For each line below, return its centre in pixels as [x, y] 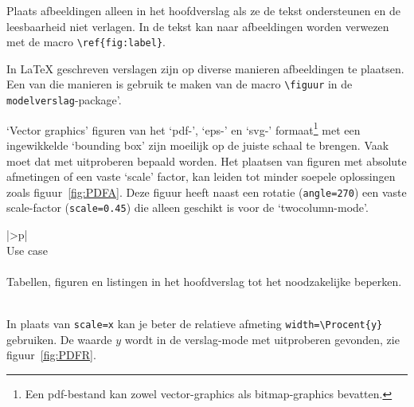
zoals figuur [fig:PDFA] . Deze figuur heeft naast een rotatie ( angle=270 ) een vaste [207, 192]
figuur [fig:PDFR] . [51, 355]
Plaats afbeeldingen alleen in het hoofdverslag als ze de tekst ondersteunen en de [203, 10]
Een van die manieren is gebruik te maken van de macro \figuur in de [180, 84]
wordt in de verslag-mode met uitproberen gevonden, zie [262, 339]
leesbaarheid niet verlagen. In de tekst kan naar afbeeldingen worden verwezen [198, 26]
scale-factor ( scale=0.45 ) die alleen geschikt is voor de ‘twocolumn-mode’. [187, 207]
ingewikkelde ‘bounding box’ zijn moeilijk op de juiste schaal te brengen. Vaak [198, 145]
